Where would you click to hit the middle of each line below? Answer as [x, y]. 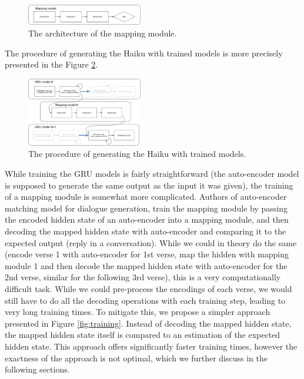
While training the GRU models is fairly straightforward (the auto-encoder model [152, 174]
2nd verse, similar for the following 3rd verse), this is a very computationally [143, 277]
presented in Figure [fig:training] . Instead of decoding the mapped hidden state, [148, 323]
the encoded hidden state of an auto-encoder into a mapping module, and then [147, 219]
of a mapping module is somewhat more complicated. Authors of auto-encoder [146, 197]
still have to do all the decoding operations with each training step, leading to [145, 300]
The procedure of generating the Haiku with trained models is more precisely [144, 53]
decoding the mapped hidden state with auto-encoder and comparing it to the [146, 231]
